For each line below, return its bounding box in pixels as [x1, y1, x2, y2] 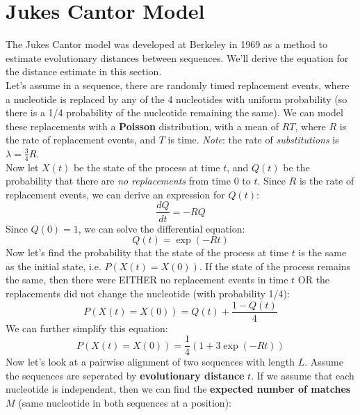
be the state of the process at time [73, 159, 220, 174]
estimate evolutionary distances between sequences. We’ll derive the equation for [6, 50, 349, 65]
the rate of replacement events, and [6, 132, 156, 147]
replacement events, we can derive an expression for [6, 187, 225, 201]
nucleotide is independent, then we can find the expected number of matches [6, 382, 351, 396]
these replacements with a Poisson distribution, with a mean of [6, 118, 279, 133]
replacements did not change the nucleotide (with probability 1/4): [6, 285, 290, 300]
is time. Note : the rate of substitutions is [167, 132, 339, 147]
